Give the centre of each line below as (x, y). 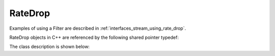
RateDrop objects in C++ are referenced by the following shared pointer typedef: (94, 37)
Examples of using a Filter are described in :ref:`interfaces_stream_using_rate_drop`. (98, 28)
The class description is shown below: (50, 47)
